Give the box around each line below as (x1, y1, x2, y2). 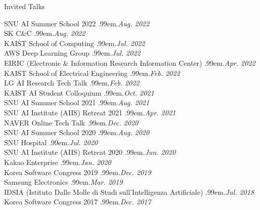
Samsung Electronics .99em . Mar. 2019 (4, 177, 123, 187)
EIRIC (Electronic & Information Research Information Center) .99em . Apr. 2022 (4, 57, 255, 68)
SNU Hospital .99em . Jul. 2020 (4, 137, 98, 147)
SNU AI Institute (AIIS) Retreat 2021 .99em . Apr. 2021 (4, 107, 176, 117)
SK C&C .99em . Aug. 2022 (4, 28, 85, 38)
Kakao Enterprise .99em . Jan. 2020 (4, 156, 111, 167)
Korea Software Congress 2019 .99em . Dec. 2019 (4, 166, 151, 177)
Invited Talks (4, 1, 45, 11)
